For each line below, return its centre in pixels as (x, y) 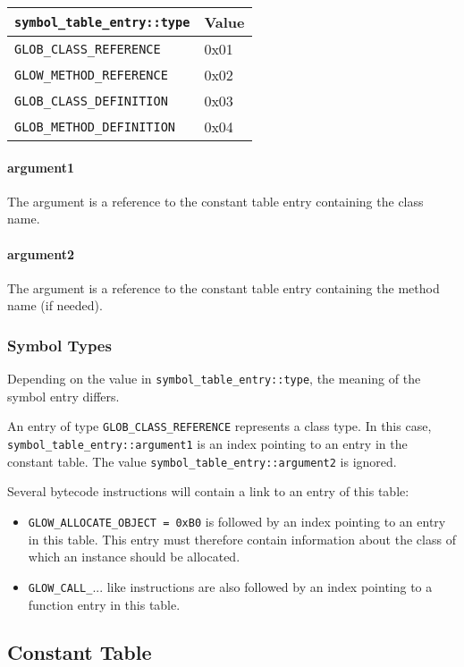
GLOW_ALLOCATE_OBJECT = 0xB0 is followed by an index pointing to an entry (237, 521)
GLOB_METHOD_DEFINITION (95, 127)
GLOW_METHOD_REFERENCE (91, 75)
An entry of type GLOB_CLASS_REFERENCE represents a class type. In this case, (219, 426)
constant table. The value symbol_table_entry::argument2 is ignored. (202, 461)
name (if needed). (55, 305)
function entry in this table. (104, 604)
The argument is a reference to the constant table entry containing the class (215, 201)
